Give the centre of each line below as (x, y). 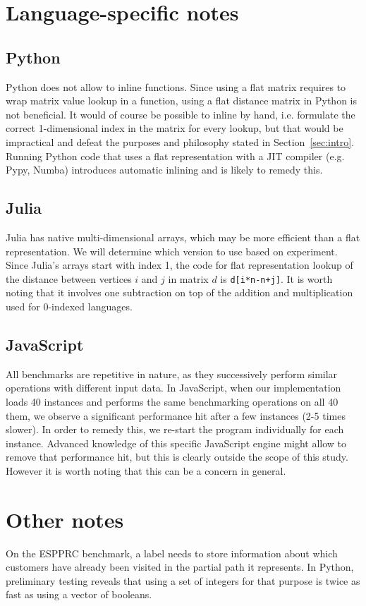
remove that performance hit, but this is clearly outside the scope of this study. (177, 457)
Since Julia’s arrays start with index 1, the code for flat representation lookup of (179, 265)
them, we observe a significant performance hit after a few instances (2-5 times (176, 415)
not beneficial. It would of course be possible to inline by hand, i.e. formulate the (181, 114)
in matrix (188, 278)
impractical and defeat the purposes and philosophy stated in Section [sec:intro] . (180, 141)
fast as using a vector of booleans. (79, 594)
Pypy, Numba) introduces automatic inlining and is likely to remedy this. (164, 170)
